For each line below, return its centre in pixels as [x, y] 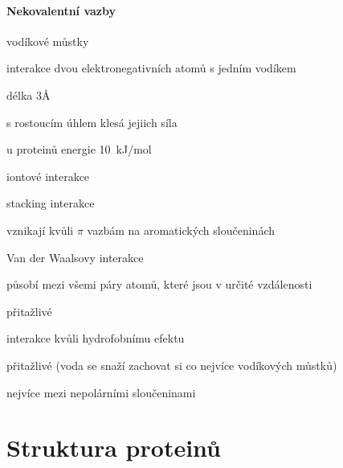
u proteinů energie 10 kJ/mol [79, 149]
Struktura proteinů [114, 447]
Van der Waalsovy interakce [75, 257]
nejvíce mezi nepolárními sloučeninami [101, 392]
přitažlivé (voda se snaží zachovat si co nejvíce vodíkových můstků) [172, 365]
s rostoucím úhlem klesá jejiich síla [92, 122]
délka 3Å [29, 94]
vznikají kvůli [40, 230]
